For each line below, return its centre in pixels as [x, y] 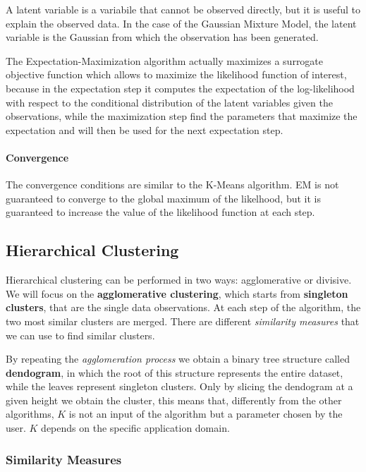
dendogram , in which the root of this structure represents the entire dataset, [175, 372]
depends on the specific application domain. [135, 428]
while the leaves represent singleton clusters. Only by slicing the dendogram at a [179, 386]
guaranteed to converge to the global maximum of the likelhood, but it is [163, 198]
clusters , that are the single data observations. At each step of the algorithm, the [183, 307]
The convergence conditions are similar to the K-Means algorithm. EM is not [172, 184]
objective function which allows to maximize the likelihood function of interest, [176, 74]
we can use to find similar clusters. [80, 335]
